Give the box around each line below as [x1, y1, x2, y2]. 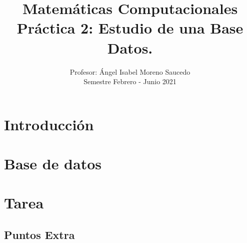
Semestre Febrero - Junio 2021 [83, 76, 176, 87]
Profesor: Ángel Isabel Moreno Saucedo [69, 66, 190, 77]
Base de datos [4, 153, 101, 174]
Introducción [4, 114, 94, 134]
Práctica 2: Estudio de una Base [16, 18, 243, 38]
